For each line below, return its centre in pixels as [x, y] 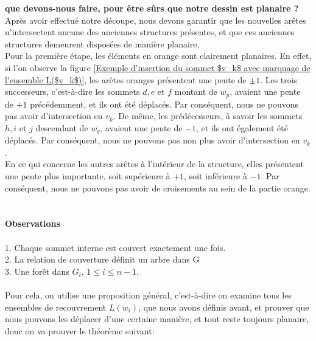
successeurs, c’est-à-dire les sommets [72, 91]
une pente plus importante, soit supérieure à [88, 176]
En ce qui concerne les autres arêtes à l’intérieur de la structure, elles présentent [154, 164]
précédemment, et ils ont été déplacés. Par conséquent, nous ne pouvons [164, 104]
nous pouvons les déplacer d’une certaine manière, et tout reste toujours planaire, [157, 319]
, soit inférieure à [216, 176]
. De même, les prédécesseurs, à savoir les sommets [208, 116]
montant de [196, 91]
